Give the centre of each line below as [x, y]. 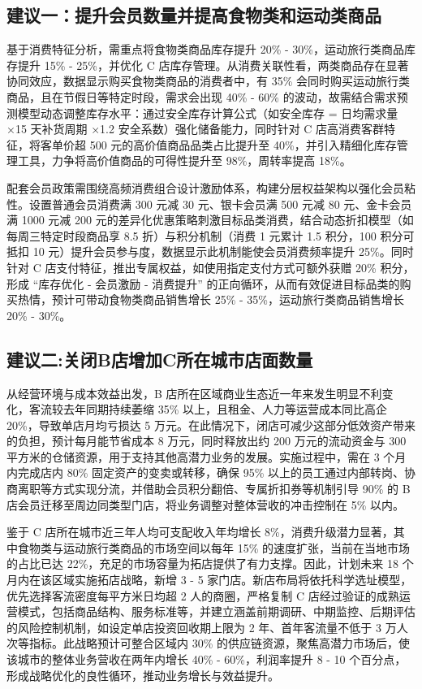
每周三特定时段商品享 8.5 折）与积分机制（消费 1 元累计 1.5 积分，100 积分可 [211, 235]
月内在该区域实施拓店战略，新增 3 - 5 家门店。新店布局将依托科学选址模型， [209, 580]
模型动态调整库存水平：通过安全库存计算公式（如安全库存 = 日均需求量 [208, 113]
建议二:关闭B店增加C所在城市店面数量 [160, 359]
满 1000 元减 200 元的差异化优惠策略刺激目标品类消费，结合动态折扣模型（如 [210, 220]
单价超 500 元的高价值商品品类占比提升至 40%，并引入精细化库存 [224, 144]
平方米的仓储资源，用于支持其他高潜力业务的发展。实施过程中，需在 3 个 [201, 456]
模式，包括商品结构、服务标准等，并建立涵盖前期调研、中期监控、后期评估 [216, 611]
